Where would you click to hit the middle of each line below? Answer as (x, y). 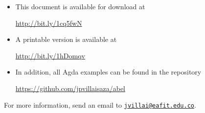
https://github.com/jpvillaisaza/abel (70, 88)
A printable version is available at (66, 39)
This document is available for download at (80, 6)
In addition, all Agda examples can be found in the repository (108, 72)
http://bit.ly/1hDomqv (50, 55)
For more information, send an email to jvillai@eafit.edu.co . (100, 104)
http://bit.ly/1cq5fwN (49, 23)
